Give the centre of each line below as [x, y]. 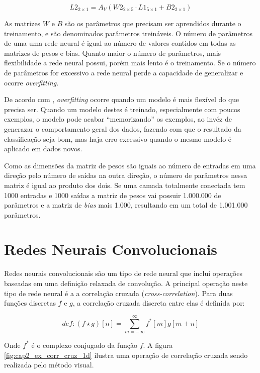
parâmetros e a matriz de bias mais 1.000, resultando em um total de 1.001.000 [126, 205]
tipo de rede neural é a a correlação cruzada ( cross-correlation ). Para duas [118, 293]
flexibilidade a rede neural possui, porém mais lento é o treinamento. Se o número [130, 63]
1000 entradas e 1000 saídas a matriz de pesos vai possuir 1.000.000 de [113, 195]
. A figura [158, 345]
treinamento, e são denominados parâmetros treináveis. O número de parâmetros [128, 33]
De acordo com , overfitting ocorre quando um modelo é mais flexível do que [122, 99]
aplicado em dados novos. [43, 149]
